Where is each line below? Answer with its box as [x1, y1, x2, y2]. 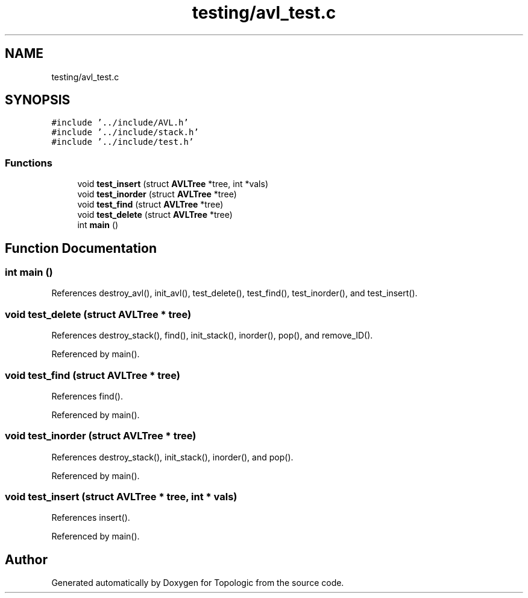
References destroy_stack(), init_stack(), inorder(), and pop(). [51, 451, 294, 462]
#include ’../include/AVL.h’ [51, 118, 189, 128]
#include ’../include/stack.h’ [51, 127, 199, 138]
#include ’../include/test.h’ [51, 137, 194, 147]
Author [5, 552, 48, 567]
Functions [5, 156, 52, 169]
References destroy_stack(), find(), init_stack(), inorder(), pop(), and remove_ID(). [51, 330, 373, 341]
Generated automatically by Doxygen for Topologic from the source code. [51, 577, 344, 588]
